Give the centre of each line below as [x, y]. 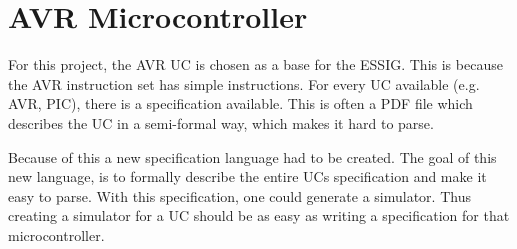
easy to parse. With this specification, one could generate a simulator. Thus [239, 195]
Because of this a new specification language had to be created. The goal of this [252, 156]
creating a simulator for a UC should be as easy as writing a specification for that [259, 215]
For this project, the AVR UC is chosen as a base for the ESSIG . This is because [255, 64]
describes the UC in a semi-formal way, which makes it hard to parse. [221, 122]
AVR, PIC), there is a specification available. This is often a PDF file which [240, 103]
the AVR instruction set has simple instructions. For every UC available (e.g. [244, 83]
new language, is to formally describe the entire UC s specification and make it [247, 176]
